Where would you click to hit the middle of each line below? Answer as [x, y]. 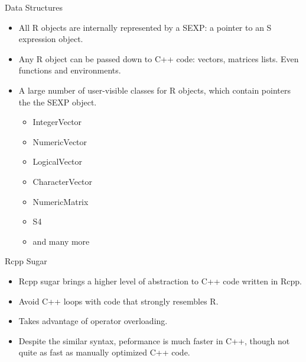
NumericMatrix [61, 201]
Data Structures [34, 7]
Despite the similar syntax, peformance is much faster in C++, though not [154, 340]
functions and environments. [70, 70]
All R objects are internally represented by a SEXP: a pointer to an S [145, 27]
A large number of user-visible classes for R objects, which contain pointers [154, 90]
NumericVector [60, 141]
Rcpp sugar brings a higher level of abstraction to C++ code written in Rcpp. [160, 281]
